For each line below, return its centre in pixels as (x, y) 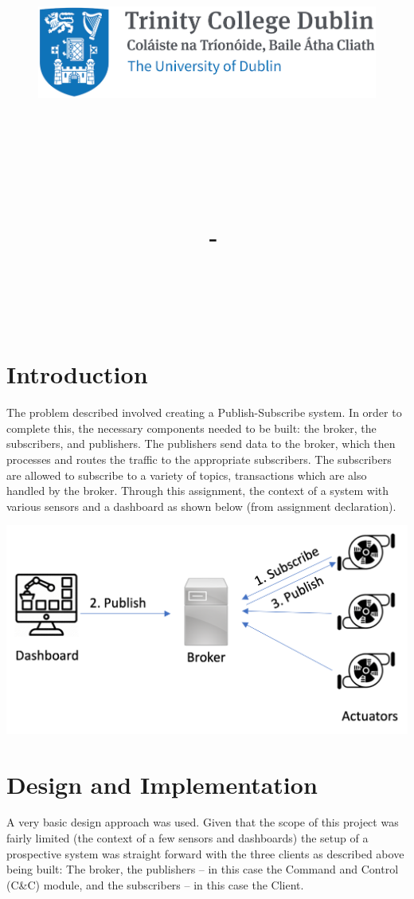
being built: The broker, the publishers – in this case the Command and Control (203, 869)
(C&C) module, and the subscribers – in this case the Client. (155, 884)
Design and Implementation (162, 784)
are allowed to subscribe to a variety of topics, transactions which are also (187, 475)
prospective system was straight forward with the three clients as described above (205, 853)
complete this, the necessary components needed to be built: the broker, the (191, 428)
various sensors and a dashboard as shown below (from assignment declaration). (201, 506)
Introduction (77, 374)
